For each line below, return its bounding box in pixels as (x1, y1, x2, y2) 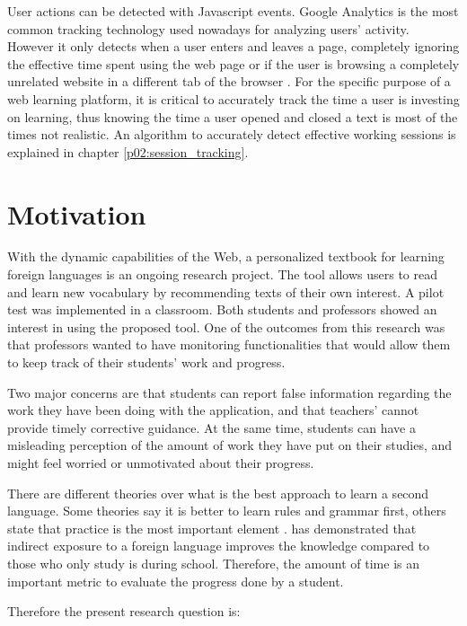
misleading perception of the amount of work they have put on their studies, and (7, 436, 453, 454)
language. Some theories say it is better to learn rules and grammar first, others (7, 501, 446, 520)
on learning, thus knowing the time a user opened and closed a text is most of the (7, 107, 458, 126)
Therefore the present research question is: (7, 602, 241, 621)
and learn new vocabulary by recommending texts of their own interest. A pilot (7, 282, 445, 301)
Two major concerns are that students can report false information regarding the (7, 383, 452, 401)
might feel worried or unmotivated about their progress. (7, 454, 314, 472)
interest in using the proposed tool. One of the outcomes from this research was (7, 317, 445, 336)
